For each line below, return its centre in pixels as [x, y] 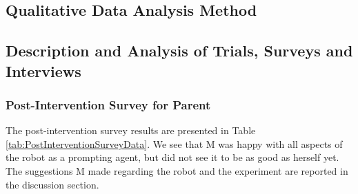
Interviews [43, 71]
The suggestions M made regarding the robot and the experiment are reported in [177, 170]
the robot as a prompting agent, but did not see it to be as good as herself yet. [172, 157]
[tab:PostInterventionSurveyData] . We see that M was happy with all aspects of [174, 143]
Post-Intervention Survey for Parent [108, 104]
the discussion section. [52, 184]
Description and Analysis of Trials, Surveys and [179, 51]
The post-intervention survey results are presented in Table [131, 130]
